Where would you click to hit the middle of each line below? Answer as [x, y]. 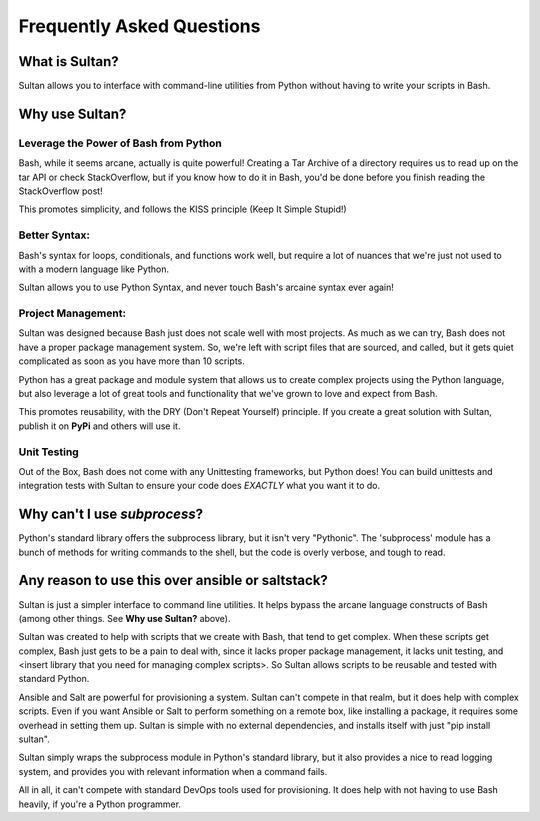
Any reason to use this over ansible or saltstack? [173, 580]
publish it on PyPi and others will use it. [99, 426]
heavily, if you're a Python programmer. [100, 804]
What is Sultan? [68, 61]
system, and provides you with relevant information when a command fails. [173, 771]
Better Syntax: [54, 235]
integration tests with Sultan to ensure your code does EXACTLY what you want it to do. [199, 486]
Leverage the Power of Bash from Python [120, 143]
